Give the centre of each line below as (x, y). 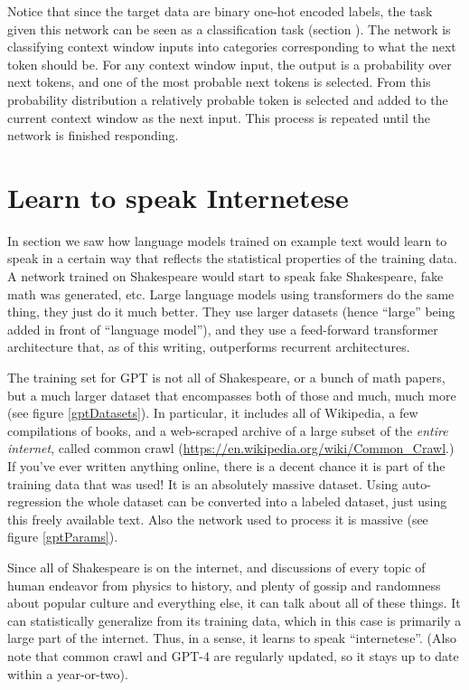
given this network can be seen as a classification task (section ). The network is (229, 28)
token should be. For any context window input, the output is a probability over (230, 64)
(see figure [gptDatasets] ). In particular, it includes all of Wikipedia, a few (213, 413)
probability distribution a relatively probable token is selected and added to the (228, 99)
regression (35, 501)
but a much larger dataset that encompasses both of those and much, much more (232, 395)
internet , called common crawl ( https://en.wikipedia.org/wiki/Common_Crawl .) (231, 448)
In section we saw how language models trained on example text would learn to (227, 240)
